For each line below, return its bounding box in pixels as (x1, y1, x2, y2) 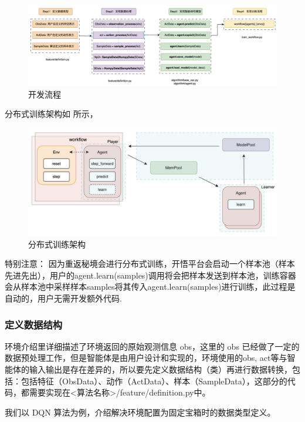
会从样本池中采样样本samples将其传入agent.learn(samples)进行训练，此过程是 (5, 280, 296, 293)
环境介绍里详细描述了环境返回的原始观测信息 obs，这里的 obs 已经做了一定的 (5, 340, 300, 352)
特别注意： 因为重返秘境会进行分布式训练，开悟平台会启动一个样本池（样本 (5, 257, 295, 270)
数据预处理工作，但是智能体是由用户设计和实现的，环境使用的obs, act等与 (5, 351, 287, 364)
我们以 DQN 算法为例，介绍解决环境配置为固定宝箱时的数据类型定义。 (5, 406, 276, 418)
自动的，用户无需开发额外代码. (5, 292, 122, 304)
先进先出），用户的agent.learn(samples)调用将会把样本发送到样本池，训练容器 (5, 269, 296, 281)
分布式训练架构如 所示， (5, 108, 98, 120)
